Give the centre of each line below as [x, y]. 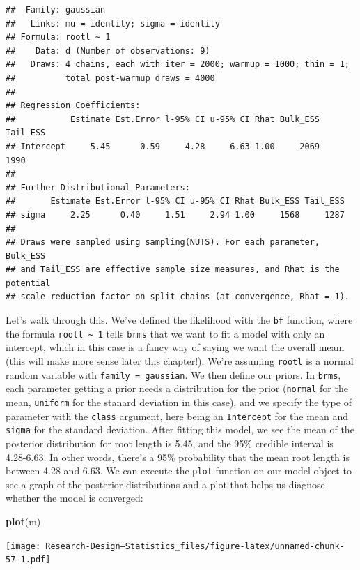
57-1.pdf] [28, 560]
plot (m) [23, 521]
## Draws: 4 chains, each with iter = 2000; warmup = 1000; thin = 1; [178, 65]
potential [28, 283]
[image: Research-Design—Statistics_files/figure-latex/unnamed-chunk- [175, 546]
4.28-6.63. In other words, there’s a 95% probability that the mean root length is [178, 457]
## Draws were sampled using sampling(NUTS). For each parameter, [163, 242]
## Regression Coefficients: [73, 106]
